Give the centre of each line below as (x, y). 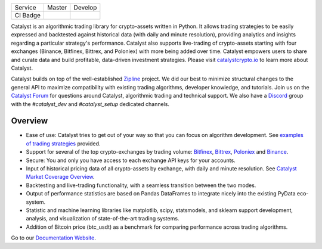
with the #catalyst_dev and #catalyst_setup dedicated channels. (90, 104)
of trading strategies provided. (63, 144)
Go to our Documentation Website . (54, 238)
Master (57, 7)
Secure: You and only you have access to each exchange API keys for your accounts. (131, 160)
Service (25, 7)
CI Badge (28, 15)
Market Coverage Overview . (60, 177)
